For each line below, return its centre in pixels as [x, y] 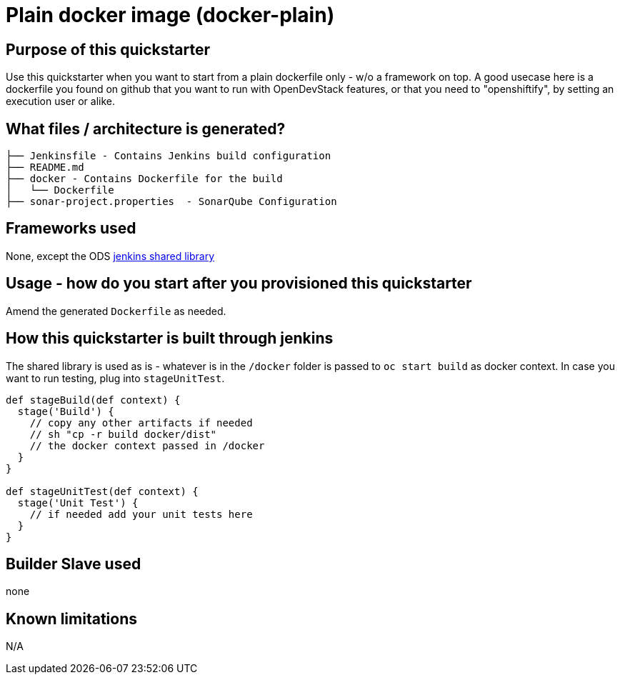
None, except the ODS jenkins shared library [110, 256]
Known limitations [71, 619]
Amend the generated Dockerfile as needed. [116, 311]
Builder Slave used [74, 564]
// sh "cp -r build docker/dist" [123, 434]
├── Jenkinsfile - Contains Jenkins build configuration [169, 156]
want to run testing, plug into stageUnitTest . [115, 378]
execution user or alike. [61, 101]
